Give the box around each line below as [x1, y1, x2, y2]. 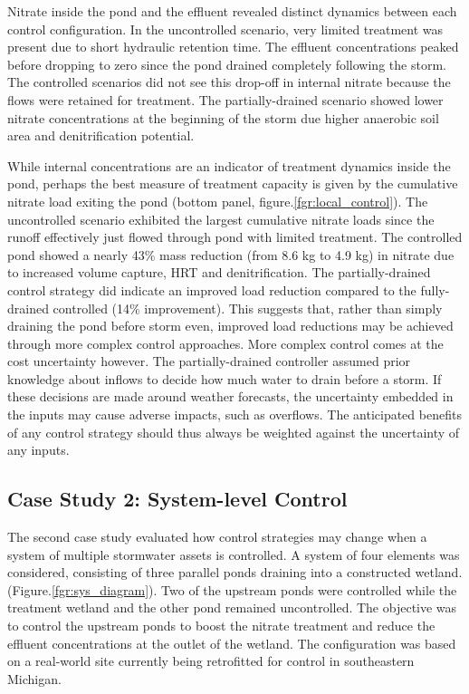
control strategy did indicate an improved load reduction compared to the [7, 280, 416, 299]
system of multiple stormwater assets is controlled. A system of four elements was [7, 545, 460, 564]
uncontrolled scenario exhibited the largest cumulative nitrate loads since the [7, 209, 435, 228]
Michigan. [7, 669, 62, 688]
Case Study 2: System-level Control [7, 485, 348, 513]
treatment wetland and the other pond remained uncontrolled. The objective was [7, 598, 457, 617]
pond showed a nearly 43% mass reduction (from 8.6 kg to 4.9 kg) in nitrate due [7, 245, 455, 264]
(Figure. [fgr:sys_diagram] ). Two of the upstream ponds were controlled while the [7, 580, 457, 599]
